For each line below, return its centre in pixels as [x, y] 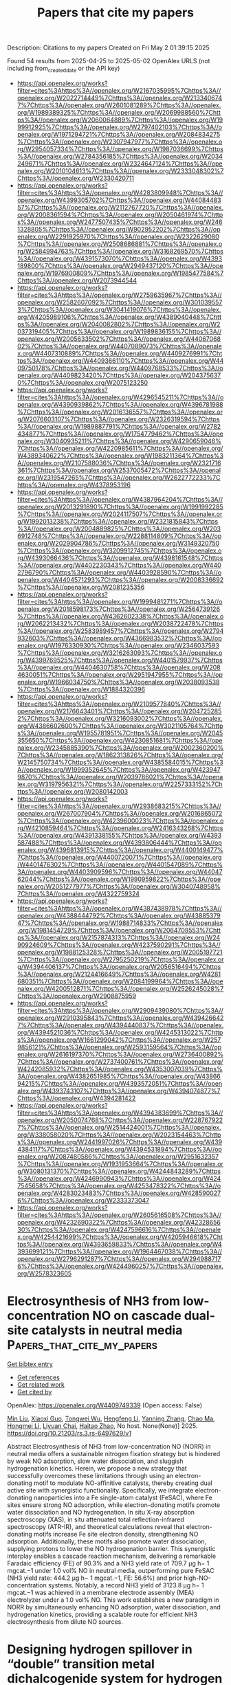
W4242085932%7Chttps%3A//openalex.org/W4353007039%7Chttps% [120, 1069]
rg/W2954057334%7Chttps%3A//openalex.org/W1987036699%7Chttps [120, 148]
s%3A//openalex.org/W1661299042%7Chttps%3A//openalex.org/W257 [119, 1040]
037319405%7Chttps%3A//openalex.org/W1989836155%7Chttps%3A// [119, 331]
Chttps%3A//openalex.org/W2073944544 [77, 280]
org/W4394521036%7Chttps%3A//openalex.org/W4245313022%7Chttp [120, 1032]
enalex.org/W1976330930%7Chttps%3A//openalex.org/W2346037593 [118, 645]
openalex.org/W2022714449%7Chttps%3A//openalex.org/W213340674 [119, 98]
